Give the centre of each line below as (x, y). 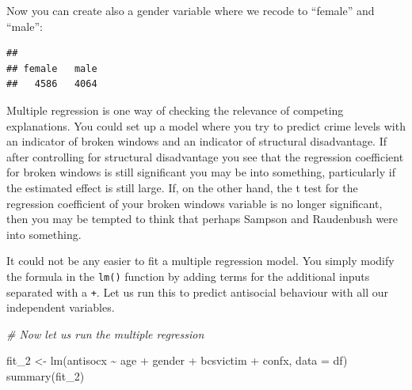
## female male (52, 68)
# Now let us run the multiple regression (105, 333)
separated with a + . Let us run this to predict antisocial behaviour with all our (197, 292)
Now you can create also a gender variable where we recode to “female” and (191, 10)
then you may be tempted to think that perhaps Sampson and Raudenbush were (202, 219)
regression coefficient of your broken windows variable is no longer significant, (195, 203)
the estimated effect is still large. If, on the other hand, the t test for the (182, 187)
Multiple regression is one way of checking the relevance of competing (175, 110)
